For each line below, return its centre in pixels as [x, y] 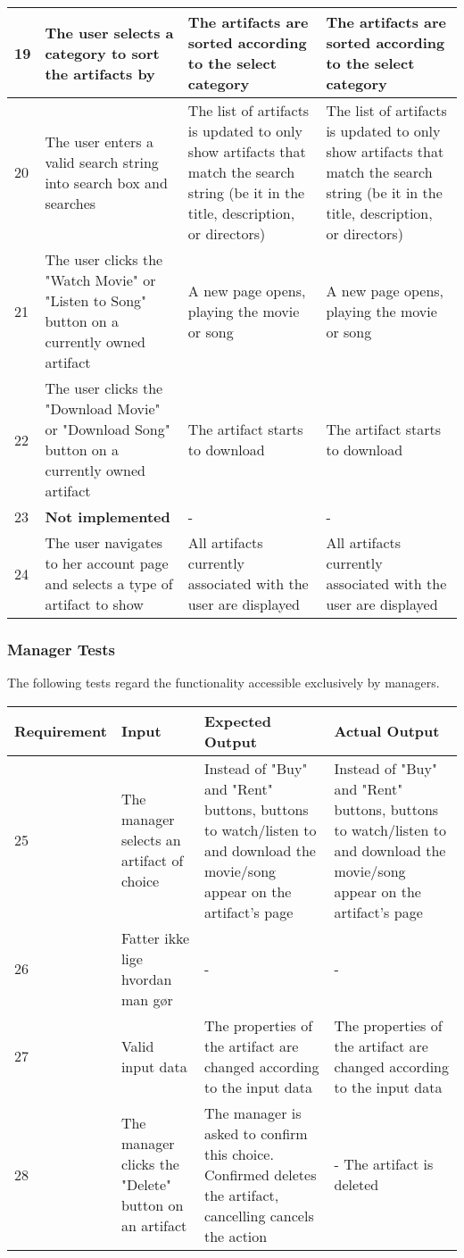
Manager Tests [61, 649]
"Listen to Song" [96, 300]
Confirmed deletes [260, 1174]
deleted [356, 1185]
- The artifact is [384, 1164]
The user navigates [104, 542]
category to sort [102, 53]
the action [236, 1236]
